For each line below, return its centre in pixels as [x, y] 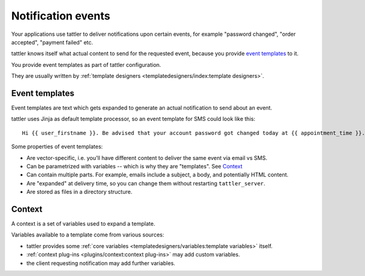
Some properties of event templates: [57, 147]
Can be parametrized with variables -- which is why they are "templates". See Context [134, 166]
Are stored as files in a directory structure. [79, 192]
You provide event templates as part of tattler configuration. [86, 64]
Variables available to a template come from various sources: [88, 235]
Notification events [61, 16]
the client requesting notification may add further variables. [101, 263]
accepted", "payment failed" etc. [52, 42]
